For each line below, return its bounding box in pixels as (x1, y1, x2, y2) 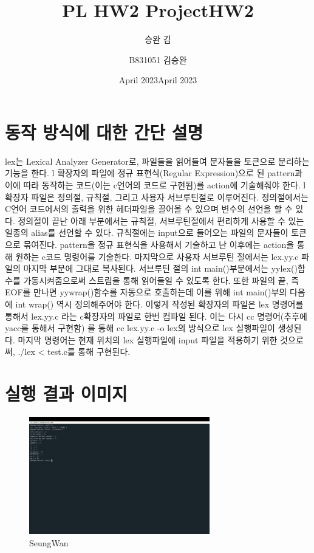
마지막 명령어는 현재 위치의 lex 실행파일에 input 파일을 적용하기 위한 (18, 333, 278, 346)
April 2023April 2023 (118, 74, 197, 86)
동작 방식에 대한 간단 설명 (5, 119, 203, 144)
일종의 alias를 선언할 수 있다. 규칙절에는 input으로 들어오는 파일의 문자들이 (5, 226, 288, 239)
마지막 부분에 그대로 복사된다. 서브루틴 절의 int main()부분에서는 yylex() (23, 262, 298, 275)
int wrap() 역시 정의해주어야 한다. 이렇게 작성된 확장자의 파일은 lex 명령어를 (15, 297, 304, 310)
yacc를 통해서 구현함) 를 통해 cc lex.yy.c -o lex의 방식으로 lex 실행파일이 (5, 321, 275, 334)
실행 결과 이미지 (5, 381, 128, 406)
